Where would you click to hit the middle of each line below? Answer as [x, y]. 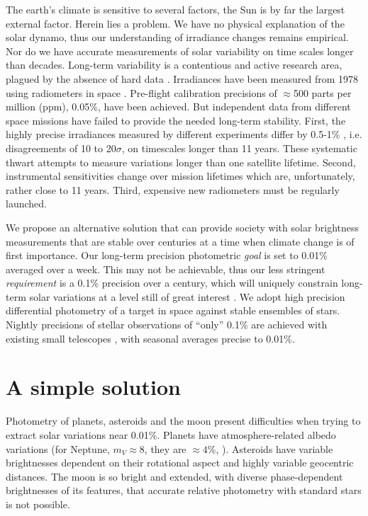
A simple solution [93, 387]
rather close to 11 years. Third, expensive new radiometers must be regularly [173, 189]
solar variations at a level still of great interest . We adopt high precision [187, 296]
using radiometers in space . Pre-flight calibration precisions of [141, 92]
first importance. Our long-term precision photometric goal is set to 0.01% [167, 255]
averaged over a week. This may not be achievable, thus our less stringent [166, 269]
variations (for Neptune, [58, 448]
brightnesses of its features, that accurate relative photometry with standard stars [184, 490]
